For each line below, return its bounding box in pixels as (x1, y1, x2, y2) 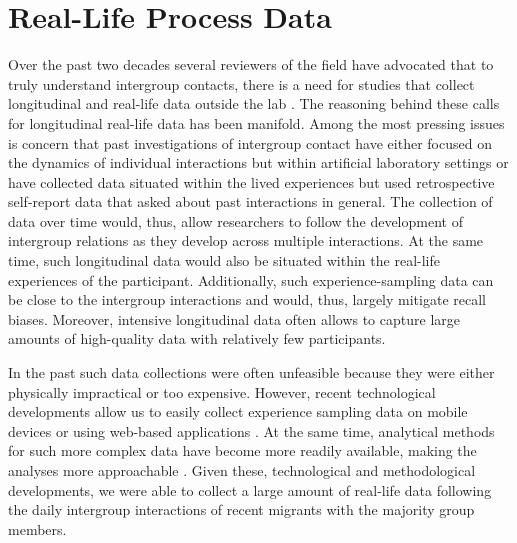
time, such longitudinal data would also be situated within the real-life (8, 250, 440, 271)
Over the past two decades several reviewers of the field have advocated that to (8, 54, 494, 75)
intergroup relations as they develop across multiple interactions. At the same (8, 230, 484, 251)
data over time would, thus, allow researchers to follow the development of (8, 210, 463, 231)
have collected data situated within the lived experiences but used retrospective (8, 171, 495, 192)
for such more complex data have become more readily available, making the (8, 440, 477, 461)
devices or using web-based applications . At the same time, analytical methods (8, 420, 495, 441)
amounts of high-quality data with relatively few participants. (8, 328, 386, 349)
